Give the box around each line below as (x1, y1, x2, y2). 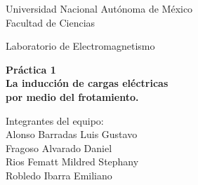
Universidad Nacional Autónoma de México (6, 1, 193, 15)
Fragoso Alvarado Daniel (6, 140, 112, 155)
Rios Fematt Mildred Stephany (6, 154, 139, 169)
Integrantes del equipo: (6, 113, 104, 128)
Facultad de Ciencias (6, 15, 95, 29)
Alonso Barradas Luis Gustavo (6, 127, 138, 142)
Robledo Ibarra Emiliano (6, 167, 112, 182)
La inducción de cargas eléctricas (6, 76, 169, 90)
